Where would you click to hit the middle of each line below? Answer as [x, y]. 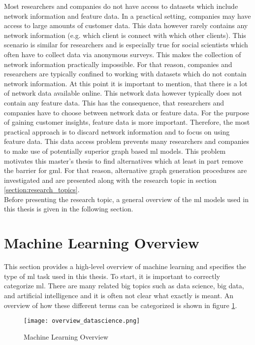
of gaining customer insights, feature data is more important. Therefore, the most [127, 122]
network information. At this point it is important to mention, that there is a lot [126, 83]
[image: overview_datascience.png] [82, 321]
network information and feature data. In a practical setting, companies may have [127, 16]
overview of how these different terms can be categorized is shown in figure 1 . [121, 305]
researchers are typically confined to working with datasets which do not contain [125, 74]
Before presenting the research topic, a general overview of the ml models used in [126, 199]
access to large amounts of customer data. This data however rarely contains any [126, 25]
